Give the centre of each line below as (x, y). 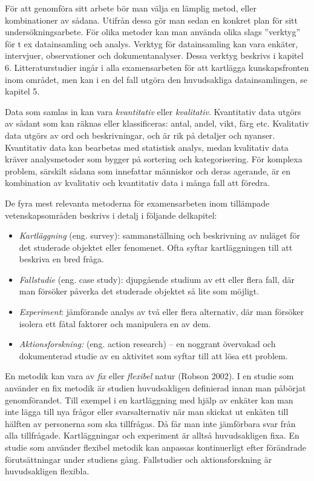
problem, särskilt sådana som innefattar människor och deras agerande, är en (148, 171)
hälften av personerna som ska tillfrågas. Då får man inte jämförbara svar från (150, 423)
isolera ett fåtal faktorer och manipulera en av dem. (115, 323)
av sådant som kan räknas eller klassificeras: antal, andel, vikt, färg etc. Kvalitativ (157, 123)
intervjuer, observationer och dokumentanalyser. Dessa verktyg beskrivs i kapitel (154, 55)
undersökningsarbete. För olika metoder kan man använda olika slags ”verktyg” (153, 32)
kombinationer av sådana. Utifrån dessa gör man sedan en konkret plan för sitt (151, 20)
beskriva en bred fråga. (62, 259)
